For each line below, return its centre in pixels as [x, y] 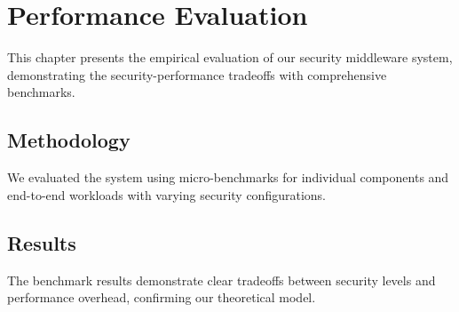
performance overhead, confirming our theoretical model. [162, 297]
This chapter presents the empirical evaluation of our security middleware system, [230, 57]
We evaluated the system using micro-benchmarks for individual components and [228, 177]
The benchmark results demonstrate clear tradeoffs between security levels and [222, 280]
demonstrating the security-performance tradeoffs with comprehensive [197, 74]
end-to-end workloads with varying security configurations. [166, 194]
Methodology [69, 140]
